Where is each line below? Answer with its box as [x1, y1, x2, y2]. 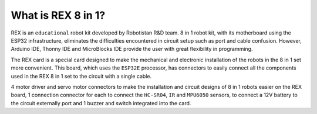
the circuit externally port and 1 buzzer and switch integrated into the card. [11, 99, 191, 106]
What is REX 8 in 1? [11, 9, 106, 22]
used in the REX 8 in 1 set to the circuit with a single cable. [11, 72, 152, 80]
